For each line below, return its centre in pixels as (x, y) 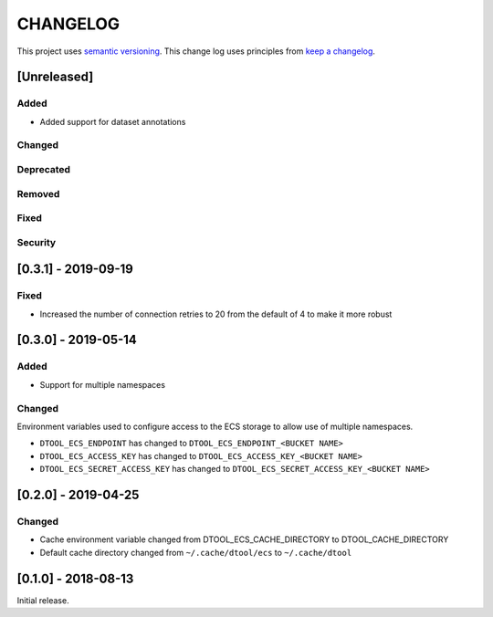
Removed (38, 193)
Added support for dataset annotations (113, 121)
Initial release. (43, 600)
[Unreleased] (55, 77)
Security (37, 242)
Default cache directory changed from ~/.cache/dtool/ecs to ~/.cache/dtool (196, 552)
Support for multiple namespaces (103, 384)
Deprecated (44, 170)
